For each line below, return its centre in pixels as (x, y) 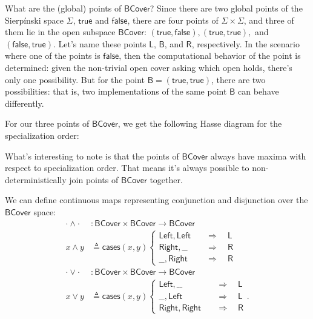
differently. (25, 103)
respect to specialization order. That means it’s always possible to (127, 168)
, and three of (269, 20)
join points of (94, 179)
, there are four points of (173, 20)
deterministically (36, 179)
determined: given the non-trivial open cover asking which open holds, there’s (149, 67)
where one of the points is (53, 55)
